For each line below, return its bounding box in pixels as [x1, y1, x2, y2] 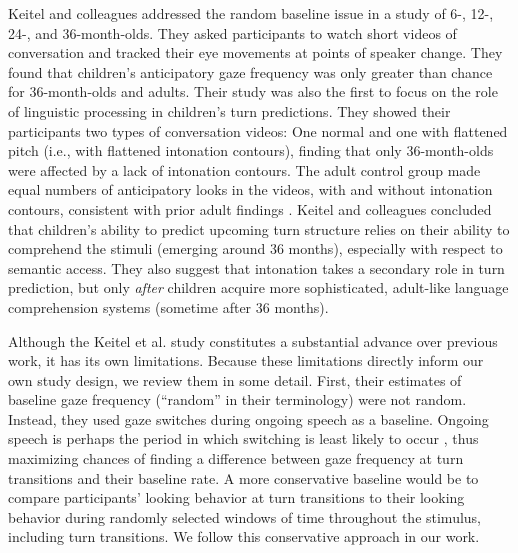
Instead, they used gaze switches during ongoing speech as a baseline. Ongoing [8, 408, 489, 429]
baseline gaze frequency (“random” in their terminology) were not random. [8, 389, 467, 410]
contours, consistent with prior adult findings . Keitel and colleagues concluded [8, 198, 492, 219]
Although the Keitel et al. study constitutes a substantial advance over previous [8, 330, 498, 351]
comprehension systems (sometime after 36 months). [8, 296, 329, 317]
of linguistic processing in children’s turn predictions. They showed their [8, 100, 451, 121]
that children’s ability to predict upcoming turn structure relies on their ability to [8, 218, 510, 239]
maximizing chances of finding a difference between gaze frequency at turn [8, 448, 464, 469]
